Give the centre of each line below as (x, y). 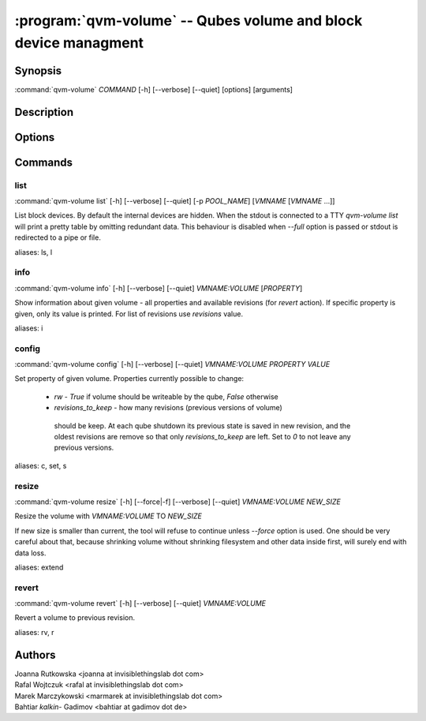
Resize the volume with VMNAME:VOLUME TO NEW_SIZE (108, 516)
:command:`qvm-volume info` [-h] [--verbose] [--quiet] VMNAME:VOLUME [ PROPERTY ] (159, 288)
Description (44, 112)
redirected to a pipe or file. (58, 237)
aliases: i (29, 328)
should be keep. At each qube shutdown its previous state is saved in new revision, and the (202, 425)
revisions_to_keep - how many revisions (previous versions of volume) (168, 408)
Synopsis (38, 71)
